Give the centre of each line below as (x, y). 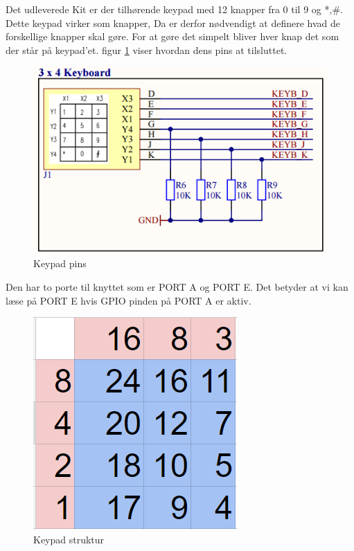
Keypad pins (60, 263)
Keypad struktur (69, 539)
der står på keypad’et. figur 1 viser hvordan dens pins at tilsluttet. (147, 49)
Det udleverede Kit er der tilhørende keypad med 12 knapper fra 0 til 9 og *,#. (174, 9)
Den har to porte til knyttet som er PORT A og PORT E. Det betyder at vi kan (177, 287)
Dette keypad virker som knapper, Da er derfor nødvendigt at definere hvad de (173, 22)
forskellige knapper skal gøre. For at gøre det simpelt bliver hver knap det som (172, 36)
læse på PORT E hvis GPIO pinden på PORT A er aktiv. (129, 300)
